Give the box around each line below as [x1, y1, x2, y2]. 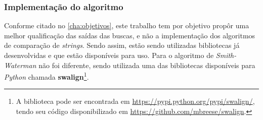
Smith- [215, 50, 237, 60]
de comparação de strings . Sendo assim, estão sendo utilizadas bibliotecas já [4, 40, 240, 50]
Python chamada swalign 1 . [4, 70, 89, 82]
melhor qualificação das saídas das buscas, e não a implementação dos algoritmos [4, 30, 255, 40]
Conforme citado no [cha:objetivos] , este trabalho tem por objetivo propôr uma [4, 20, 249, 31]
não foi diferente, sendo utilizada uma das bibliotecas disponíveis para [38, 59, 255, 70]
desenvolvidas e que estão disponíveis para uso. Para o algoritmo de [4, 50, 214, 60]
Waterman [4, 59, 36, 70]
